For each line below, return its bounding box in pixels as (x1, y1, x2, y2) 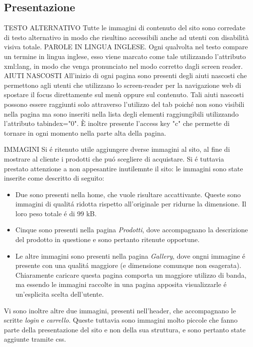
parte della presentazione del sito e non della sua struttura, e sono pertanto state (4, 324, 246, 334)
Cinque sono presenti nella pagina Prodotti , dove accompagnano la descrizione (15, 225, 248, 235)
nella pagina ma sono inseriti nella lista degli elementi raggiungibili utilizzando (4, 108, 239, 119)
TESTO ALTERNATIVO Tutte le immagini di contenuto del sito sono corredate (4, 22, 246, 33)
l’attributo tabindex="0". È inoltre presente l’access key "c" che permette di (4, 118, 230, 128)
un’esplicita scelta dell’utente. (15, 289, 104, 299)
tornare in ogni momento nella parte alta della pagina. (4, 127, 166, 138)
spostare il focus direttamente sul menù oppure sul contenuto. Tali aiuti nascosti (4, 89, 244, 100)
